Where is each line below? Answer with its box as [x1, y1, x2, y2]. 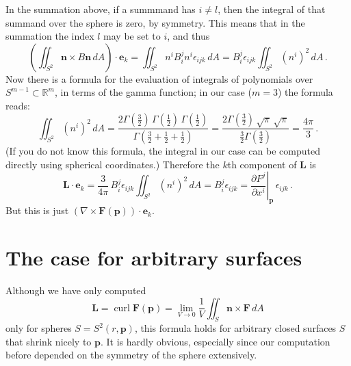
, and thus [167, 29, 210, 43]
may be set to [103, 29, 161, 43]
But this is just [5, 203, 69, 218]
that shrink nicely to [5, 334, 92, 348]
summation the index [5, 29, 94, 43]
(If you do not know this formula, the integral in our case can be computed [5, 144, 320, 158]
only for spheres [5, 321, 72, 335]
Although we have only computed [5, 283, 146, 297]
